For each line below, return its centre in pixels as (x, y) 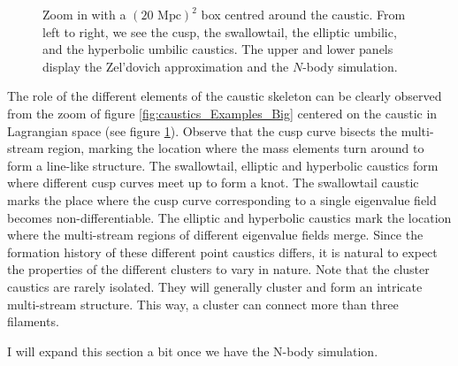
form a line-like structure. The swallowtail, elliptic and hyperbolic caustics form (223, 165)
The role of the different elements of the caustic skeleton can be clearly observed (225, 96)
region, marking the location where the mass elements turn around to (236, 148)
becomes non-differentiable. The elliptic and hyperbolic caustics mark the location (229, 217)
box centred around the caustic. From (303, 14)
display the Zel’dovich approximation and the (166, 66)
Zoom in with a (84, 14)
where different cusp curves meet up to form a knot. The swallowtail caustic (213, 183)
